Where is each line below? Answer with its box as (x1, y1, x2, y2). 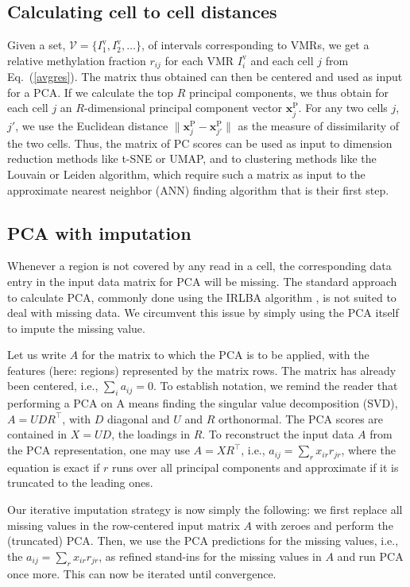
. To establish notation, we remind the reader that (153, 377, 398, 394)
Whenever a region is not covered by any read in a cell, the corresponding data (7, 257, 392, 274)
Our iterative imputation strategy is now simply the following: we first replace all (7, 501, 403, 518)
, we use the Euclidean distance (15, 117, 168, 133)
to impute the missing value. (7, 319, 145, 336)
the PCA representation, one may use (7, 442, 190, 458)
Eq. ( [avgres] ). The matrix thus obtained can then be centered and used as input (7, 68, 403, 85)
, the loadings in (111, 426, 191, 442)
